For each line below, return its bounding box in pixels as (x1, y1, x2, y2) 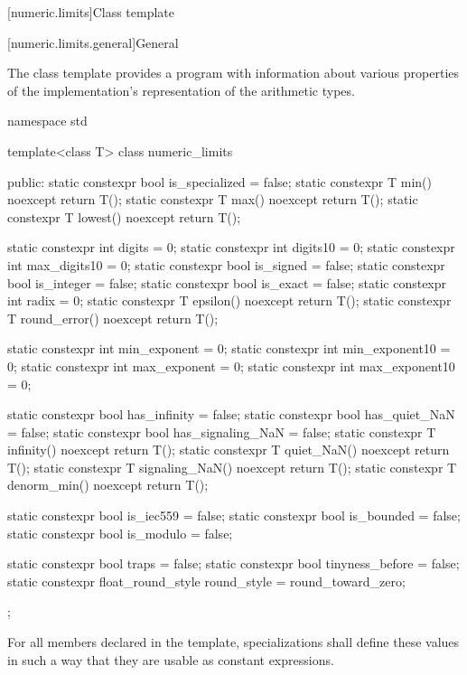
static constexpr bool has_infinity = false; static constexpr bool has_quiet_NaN (7, 405, 455, 424)
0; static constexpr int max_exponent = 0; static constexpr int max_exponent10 (7, 356, 455, 375)
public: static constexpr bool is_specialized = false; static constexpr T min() (7, 172, 432, 191)
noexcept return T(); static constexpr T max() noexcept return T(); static (7, 190, 418, 209)
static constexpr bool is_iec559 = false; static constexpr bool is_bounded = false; (7, 506, 461, 525)
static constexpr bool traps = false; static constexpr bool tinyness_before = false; (7, 554, 460, 573)
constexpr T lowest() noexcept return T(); (7, 207, 241, 226)
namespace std (7, 111, 88, 130)
